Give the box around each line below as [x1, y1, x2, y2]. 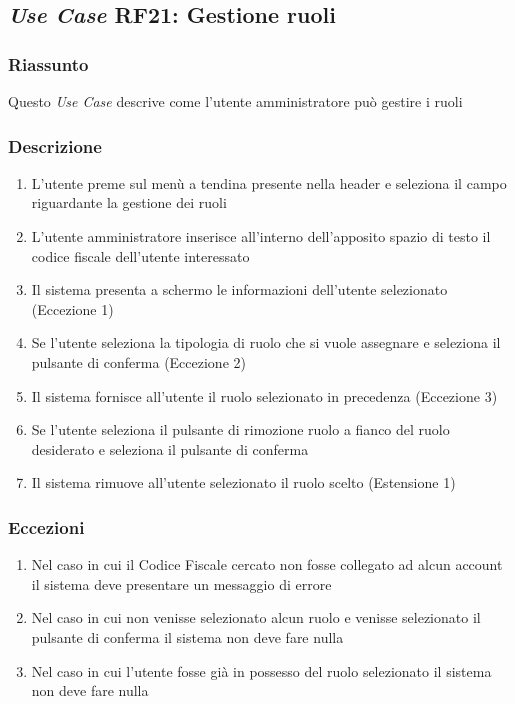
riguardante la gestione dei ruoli [31, 192, 227, 213]
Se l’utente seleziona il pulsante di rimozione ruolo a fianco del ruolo [31, 419, 450, 440]
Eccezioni [8, 514, 85, 539]
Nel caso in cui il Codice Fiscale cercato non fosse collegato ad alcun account [31, 554, 503, 575]
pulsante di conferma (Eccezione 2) [31, 351, 246, 372]
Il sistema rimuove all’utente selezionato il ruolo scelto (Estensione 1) [31, 472, 456, 493]
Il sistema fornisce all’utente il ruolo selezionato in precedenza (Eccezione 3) [31, 385, 498, 406]
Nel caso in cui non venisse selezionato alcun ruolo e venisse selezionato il [31, 607, 481, 628]
